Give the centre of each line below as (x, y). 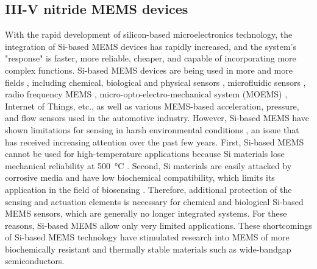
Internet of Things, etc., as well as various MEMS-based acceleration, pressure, (152, 106)
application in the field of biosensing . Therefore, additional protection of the (148, 189)
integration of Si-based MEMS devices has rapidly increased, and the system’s (151, 46)
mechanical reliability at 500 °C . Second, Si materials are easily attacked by (148, 165)
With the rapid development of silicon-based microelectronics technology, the (149, 34)
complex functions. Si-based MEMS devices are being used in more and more (149, 70)
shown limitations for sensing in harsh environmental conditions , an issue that (152, 129)
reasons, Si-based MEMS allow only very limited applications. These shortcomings (158, 225)
